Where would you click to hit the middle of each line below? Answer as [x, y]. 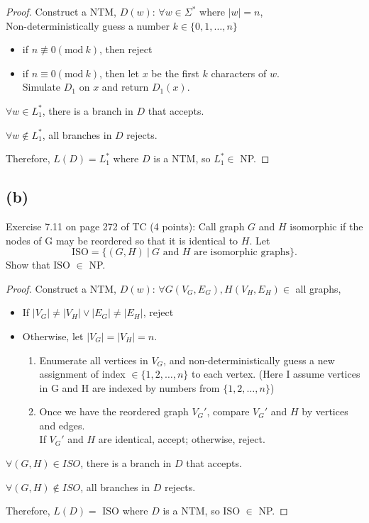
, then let [120, 73]
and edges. [62, 425]
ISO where [125, 511]
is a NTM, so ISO [202, 511]
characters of [239, 73]
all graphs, [318, 288]
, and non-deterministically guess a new [249, 360]
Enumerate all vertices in [94, 360]
